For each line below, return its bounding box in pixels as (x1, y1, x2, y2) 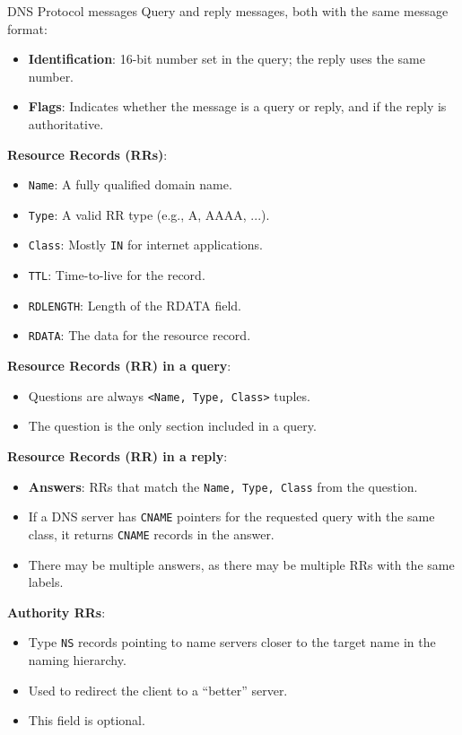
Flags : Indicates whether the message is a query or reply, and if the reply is (28, 97, 447, 116)
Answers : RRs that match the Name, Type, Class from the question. (28, 477, 418, 495)
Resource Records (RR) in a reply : (7, 446, 228, 465)
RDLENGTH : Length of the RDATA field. (28, 295, 241, 314)
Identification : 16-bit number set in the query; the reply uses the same (28, 49, 425, 68)
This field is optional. (28, 711, 145, 730)
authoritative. (28, 114, 104, 133)
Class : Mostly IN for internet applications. (28, 235, 263, 254)
